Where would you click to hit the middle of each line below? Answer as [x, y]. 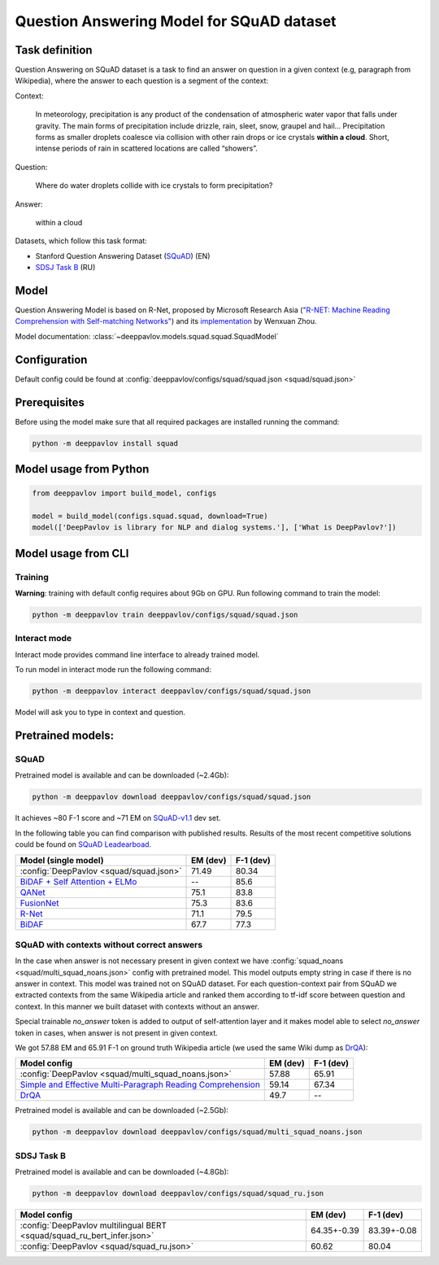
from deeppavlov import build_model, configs [124, 493]
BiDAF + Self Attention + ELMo [78, 881]
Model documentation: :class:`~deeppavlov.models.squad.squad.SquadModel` [147, 336]
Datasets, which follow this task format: [81, 241]
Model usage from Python [82, 469]
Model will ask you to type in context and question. [100, 713]
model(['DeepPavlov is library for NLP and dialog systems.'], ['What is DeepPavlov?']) [215, 528]
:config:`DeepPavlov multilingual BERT [93, 1226]
